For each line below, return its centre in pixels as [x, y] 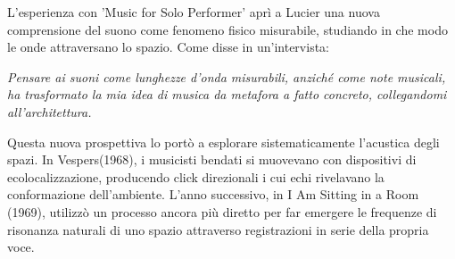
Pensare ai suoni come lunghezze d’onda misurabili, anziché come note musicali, [227, 76]
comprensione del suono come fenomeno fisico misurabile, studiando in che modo [227, 29]
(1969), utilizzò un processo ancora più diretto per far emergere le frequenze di [222, 211]
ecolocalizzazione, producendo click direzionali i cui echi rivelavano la [196, 176]
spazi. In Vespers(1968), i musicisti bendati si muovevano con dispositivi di [212, 159]
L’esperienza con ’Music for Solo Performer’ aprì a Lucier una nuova [194, 12]
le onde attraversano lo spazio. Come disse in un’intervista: [168, 47]
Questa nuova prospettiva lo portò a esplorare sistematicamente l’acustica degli [223, 142]
